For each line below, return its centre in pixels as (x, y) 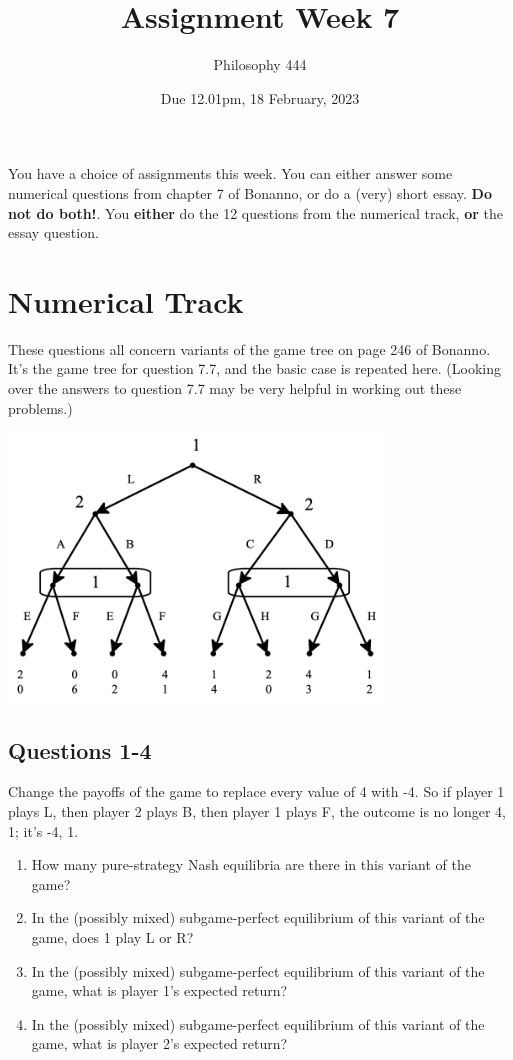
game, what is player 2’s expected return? (159, 1043)
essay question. (53, 232)
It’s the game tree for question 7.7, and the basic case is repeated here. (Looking (255, 368)
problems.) (40, 407)
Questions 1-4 (80, 749)
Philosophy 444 (260, 64)
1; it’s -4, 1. (43, 830)
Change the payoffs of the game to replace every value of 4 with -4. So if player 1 (256, 791)
